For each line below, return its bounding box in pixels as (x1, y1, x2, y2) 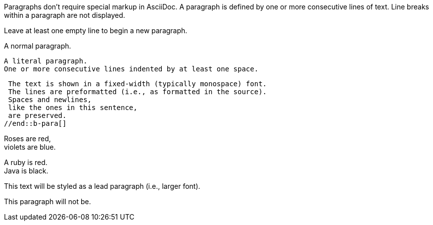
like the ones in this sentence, (8, 104, 138, 112)
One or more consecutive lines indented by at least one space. (4, 65, 259, 73)
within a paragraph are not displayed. (4, 11, 125, 19)
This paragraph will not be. (4, 197, 91, 206)
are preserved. (8, 112, 67, 119)
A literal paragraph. (4, 57, 88, 65)
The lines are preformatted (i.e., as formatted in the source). (8, 88, 267, 96)
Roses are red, (4, 134, 51, 143)
